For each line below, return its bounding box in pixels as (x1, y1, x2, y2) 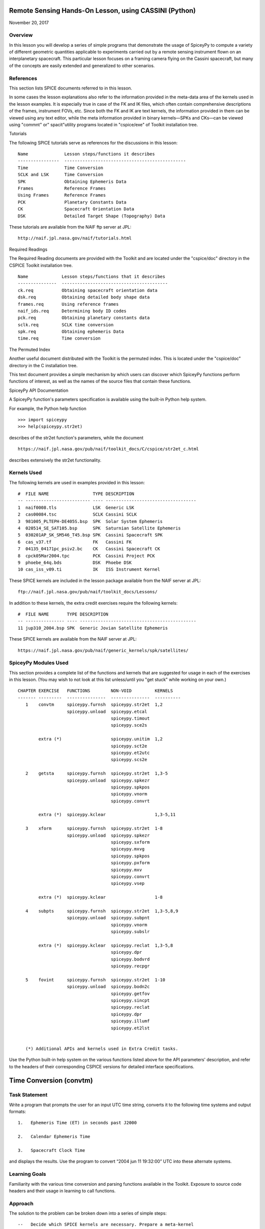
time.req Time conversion (18, 336, 101, 341)
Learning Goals (9, 1170, 47, 1177)
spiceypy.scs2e (110, 757, 147, 762)
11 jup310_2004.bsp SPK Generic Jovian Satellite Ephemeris (18, 625, 168, 631)
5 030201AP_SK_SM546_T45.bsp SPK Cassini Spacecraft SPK (18, 532, 163, 538)
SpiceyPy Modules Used (9, 659, 69, 666)
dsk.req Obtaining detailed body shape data (18, 294, 150, 300)
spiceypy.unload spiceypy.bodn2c (67, 984, 150, 990)
